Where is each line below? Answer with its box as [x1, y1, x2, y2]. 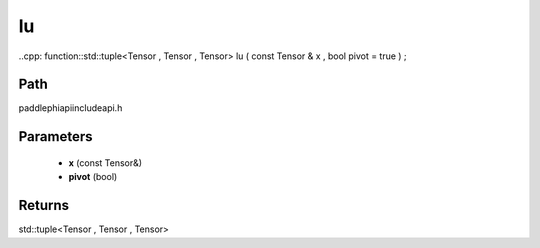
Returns [18, 197, 70, 214]
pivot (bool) [68, 171, 118, 183]
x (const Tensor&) [68, 156, 143, 169]
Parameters [18, 128, 93, 145]
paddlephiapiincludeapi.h [18, 102, 123, 114]
